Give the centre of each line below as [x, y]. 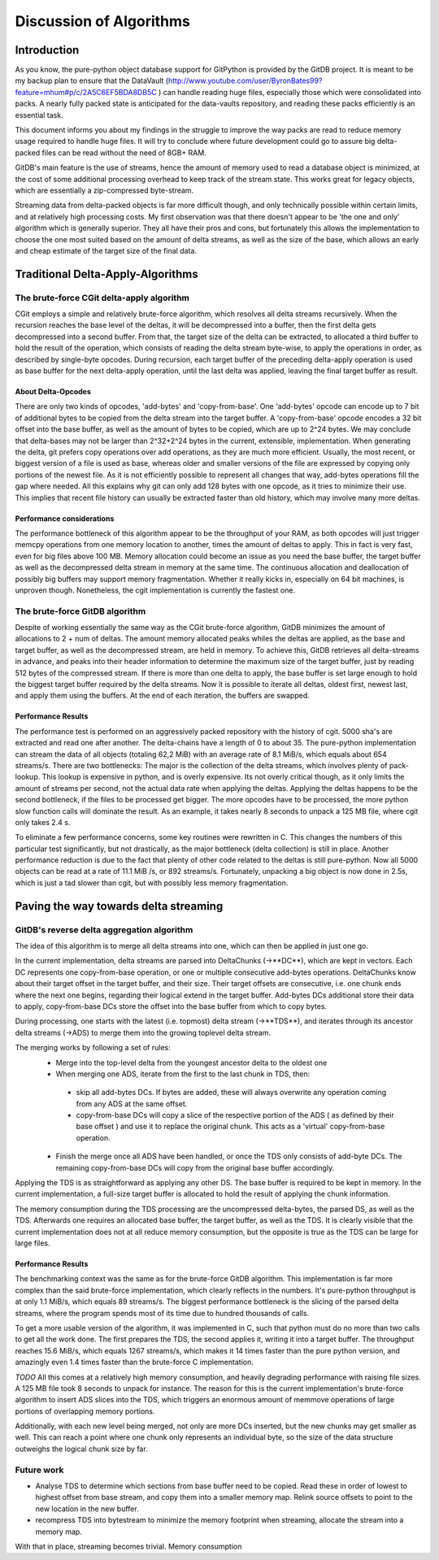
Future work [39, 1470]
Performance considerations [65, 518]
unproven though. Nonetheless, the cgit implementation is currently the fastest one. [155, 590]
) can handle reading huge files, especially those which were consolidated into [290, 92]
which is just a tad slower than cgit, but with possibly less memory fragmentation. [152, 883]
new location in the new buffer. [87, 1509]
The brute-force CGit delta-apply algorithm [102, 298]
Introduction [47, 50]
